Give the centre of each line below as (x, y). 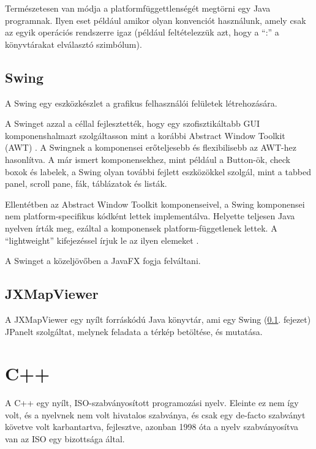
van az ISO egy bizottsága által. (65, 439)
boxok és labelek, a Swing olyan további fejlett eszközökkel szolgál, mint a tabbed (158, 171)
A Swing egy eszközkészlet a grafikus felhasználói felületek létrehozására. (141, 103)
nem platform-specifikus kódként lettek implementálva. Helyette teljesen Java (150, 216)
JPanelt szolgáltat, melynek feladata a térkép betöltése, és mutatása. (134, 331)
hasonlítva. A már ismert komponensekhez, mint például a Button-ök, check (148, 159)
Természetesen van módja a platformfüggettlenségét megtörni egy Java (138, 8)
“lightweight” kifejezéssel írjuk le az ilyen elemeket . (102, 240)
